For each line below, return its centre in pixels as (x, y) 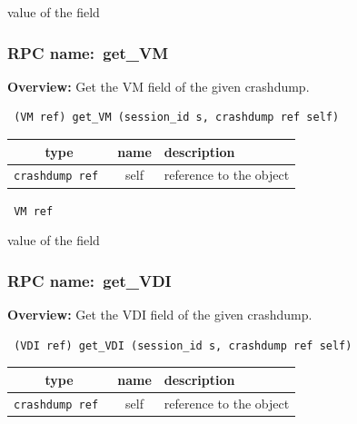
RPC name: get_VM (88, 52)
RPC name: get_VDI (89, 280)
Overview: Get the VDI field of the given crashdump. (160, 314)
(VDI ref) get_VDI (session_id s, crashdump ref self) (183, 345)
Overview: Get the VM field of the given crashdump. (159, 86)
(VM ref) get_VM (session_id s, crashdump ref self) (177, 118)
